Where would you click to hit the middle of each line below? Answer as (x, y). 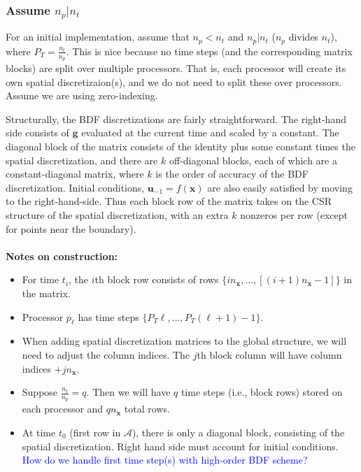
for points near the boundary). (71, 228)
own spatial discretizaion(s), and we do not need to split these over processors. (174, 81)
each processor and (63, 409)
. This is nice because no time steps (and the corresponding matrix (209, 51)
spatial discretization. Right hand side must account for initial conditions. (180, 446)
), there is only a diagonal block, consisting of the (238, 432)
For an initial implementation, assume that (98, 37)
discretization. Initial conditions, (75, 187)
